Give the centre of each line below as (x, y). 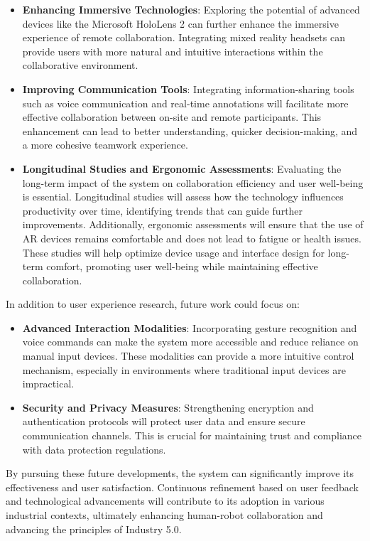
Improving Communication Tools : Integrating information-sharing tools (188, 89)
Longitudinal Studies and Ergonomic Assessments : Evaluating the (182, 168)
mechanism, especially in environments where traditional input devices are (184, 369)
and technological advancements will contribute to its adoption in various (165, 501)
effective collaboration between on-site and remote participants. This (172, 117)
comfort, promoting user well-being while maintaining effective (182, 266)
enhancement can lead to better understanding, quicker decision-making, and (190, 130)
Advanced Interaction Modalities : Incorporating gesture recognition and (190, 327)
